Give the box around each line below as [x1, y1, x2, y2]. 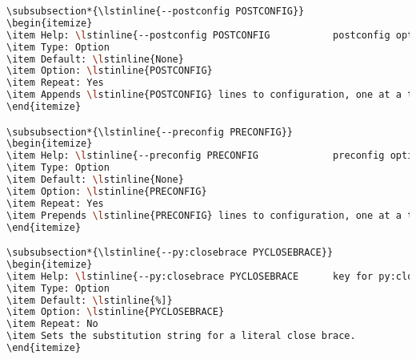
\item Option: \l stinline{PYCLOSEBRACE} [6, 306, 225, 318]
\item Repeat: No [6, 318, 98, 330]
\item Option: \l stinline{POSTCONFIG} [6, 65, 213, 77]
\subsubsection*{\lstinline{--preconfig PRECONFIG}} [6, 126, 293, 138]
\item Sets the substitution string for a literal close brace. [6, 330, 356, 342]
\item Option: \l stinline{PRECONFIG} [6, 185, 207, 197]
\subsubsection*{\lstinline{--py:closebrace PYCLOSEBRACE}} [6, 247, 334, 259]
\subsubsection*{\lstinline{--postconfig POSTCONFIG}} [6, 6, 305, 17]
